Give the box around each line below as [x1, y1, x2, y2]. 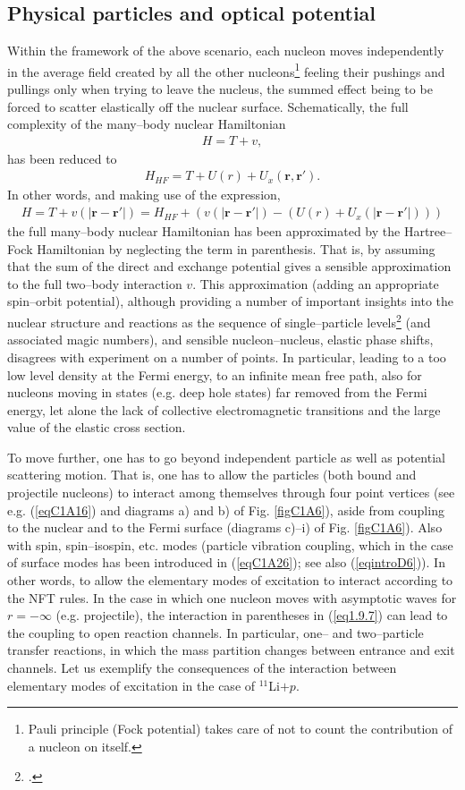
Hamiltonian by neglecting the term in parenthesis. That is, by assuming [37, 239, 435, 258]
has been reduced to [7, 149, 117, 167]
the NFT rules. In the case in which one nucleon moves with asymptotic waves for [7, 588, 457, 607]
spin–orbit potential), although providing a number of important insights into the [7, 292, 454, 310]
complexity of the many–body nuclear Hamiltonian [7, 115, 286, 133]
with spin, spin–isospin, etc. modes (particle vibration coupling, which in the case [7, 535, 453, 554]
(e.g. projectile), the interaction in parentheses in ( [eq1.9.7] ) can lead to [55, 606, 448, 624]
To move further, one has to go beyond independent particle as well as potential [7, 447, 445, 466]
